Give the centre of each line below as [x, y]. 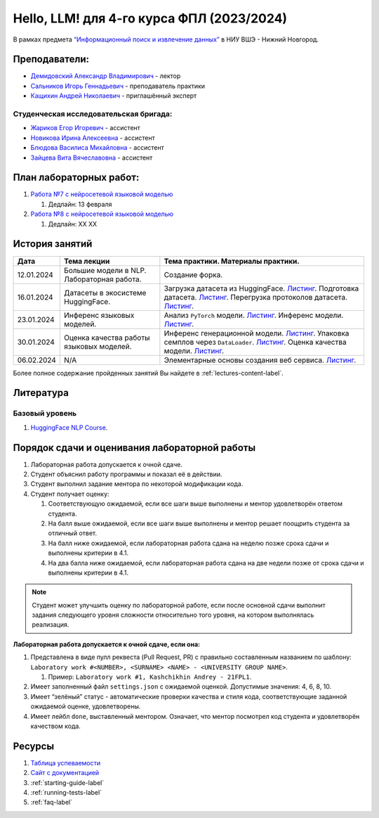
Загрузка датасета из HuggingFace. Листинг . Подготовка [261, 288]
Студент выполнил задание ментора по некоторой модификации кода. [137, 484]
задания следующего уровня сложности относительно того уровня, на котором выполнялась [173, 615]
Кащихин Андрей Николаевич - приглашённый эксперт [114, 96]
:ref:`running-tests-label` [66, 793]
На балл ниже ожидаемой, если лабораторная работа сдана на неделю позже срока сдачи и [188, 543]
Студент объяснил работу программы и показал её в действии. [126, 474]
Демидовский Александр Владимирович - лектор [106, 76]
